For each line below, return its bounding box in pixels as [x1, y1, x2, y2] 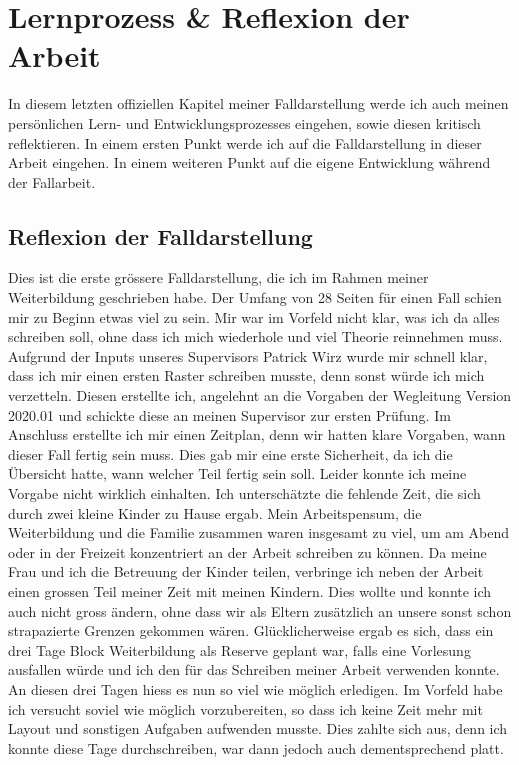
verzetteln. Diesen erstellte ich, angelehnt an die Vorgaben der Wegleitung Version [8, 385, 512, 406]
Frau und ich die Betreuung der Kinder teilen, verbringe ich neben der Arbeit [8, 561, 484, 582]
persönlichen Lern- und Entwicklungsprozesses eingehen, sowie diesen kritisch [8, 112, 481, 133]
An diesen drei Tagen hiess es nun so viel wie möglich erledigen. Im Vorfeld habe [8, 678, 503, 699]
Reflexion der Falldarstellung [8, 220, 313, 251]
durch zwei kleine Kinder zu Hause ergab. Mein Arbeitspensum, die [8, 502, 422, 523]
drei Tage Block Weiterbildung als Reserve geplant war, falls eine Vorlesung [8, 639, 471, 660]
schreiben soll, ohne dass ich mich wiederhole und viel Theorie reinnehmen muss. [8, 326, 503, 347]
